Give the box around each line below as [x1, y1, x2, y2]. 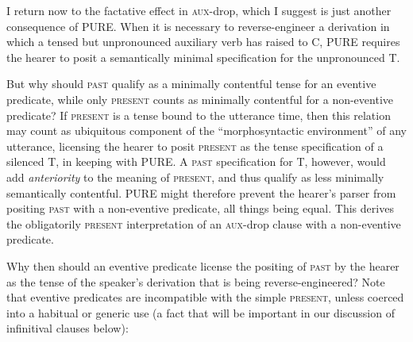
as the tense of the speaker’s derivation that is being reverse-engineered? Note [6, 273, 385, 290]
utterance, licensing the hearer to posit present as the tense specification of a [6, 137, 384, 154]
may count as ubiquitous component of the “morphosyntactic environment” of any [6, 122, 407, 139]
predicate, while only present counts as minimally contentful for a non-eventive [6, 90, 393, 107]
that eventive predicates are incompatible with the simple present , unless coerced [6, 289, 404, 305]
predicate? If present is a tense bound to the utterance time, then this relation [6, 106, 391, 123]
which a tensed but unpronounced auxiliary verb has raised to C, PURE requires [6, 33, 400, 50]
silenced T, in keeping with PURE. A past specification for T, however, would [6, 153, 386, 170]
